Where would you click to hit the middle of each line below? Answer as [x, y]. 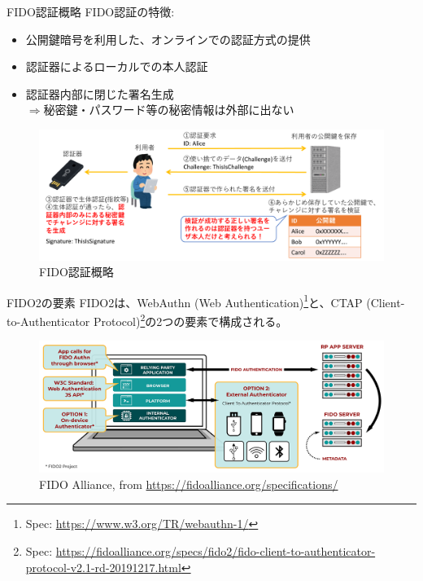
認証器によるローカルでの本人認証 [117, 66]
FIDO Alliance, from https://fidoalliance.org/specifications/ [189, 484]
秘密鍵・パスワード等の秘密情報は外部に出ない [169, 110]
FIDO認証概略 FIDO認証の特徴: [91, 11]
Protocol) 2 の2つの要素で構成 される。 [190, 320]
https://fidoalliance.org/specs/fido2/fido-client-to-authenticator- [216, 550]
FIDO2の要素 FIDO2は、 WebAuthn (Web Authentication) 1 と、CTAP [185, 301]
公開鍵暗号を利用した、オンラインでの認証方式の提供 [168, 39]
